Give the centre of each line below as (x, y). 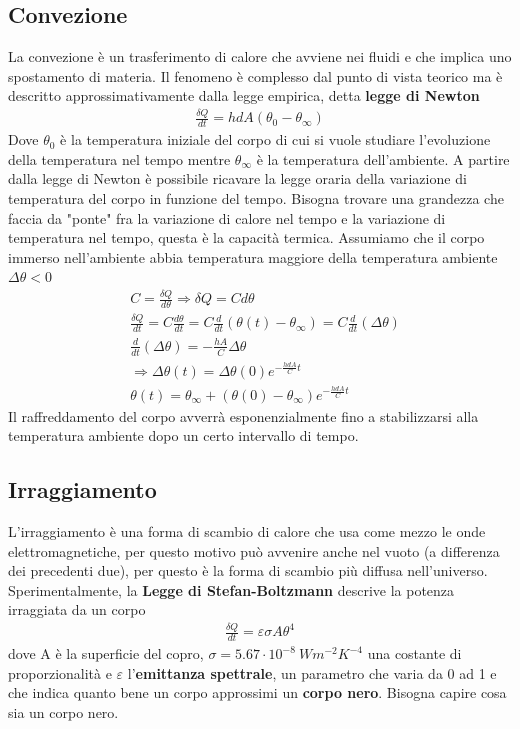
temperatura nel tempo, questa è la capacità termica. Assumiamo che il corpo (246, 237)
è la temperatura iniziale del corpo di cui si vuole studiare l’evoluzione (275, 139)
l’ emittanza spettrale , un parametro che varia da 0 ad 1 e (312, 672)
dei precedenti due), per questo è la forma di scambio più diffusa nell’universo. (248, 570)
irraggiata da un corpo (77, 609)
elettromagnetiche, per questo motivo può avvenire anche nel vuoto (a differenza (254, 550)
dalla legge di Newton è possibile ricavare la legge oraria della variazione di (237, 178)
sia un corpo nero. (63, 712)
